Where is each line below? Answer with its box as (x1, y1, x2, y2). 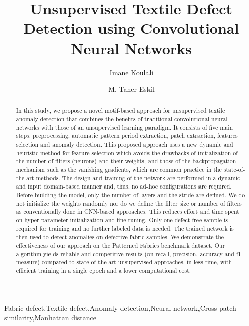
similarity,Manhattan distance (4, 312, 97, 323)
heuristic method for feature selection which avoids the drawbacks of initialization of (16, 148, 238, 157)
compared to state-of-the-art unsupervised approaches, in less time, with (41, 258, 232, 266)
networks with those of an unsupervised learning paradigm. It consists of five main (16, 123, 233, 131)
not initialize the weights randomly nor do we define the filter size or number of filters (16, 199, 242, 207)
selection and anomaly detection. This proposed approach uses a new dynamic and (16, 140, 233, 149)
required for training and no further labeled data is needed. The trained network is (16, 224, 234, 232)
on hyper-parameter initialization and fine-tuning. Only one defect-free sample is (16, 216, 228, 224)
